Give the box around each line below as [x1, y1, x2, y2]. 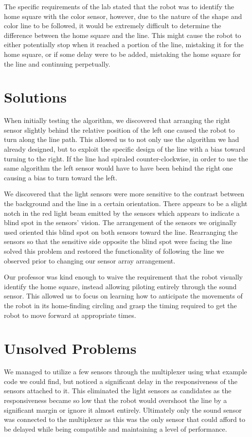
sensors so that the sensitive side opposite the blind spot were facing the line [4, 236, 232, 246]
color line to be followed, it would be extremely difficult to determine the [4, 20, 221, 31]
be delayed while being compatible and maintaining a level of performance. [4, 423, 227, 434]
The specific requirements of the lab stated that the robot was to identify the [4, 1, 234, 11]
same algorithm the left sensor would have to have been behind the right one [4, 163, 233, 173]
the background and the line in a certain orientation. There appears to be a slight [4, 198, 248, 209]
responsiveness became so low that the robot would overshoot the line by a [4, 395, 227, 405]
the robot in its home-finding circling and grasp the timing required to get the [4, 300, 237, 310]
